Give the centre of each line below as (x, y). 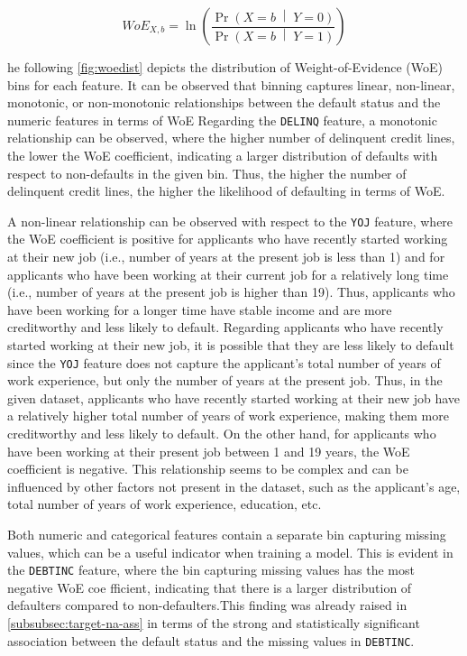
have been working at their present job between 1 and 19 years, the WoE (209, 451)
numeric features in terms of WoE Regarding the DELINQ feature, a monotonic (222, 120)
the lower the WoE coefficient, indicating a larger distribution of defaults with (223, 156)
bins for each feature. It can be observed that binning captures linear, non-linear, (231, 84)
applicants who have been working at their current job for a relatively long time (228, 274)
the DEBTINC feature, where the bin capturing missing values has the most (211, 570)
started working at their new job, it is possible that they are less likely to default (231, 345)
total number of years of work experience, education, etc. (165, 504)
